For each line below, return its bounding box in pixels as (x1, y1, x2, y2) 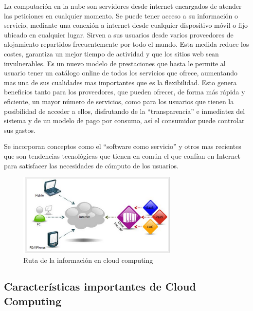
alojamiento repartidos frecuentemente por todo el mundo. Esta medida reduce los (4, 39, 249, 49)
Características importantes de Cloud (4, 279, 196, 294)
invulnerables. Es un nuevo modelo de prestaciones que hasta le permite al (4, 58, 226, 68)
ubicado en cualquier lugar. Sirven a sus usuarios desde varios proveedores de (4, 29, 234, 39)
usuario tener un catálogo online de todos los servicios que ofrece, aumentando (4, 68, 238, 78)
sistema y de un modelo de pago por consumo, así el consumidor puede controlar (4, 115, 245, 126)
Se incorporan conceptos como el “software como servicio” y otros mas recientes (4, 141, 241, 151)
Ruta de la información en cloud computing (23, 255, 153, 265)
